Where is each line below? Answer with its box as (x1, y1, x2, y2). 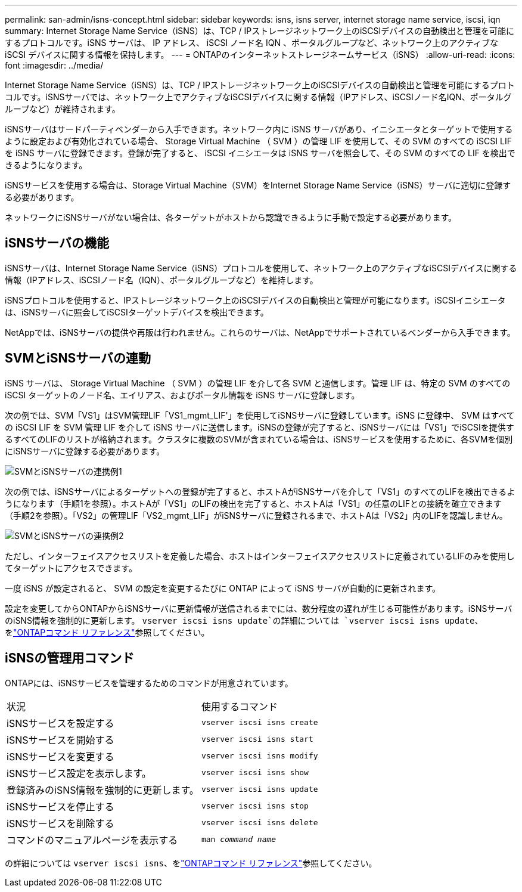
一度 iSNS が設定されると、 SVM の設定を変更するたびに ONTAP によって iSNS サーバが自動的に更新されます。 (5, 583, 441, 593)
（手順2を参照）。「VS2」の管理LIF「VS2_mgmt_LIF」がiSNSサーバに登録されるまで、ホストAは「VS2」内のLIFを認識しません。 (5, 510, 508, 521)
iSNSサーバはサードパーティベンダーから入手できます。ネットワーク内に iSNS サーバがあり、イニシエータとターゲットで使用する (5, 124, 513, 134)
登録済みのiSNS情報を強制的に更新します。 (7, 783, 199, 796)
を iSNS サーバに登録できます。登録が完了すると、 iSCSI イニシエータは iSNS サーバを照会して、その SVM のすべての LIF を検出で (5, 148, 515, 158)
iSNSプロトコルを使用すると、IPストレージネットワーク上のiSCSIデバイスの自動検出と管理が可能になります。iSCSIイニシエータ (5, 295, 506, 305)
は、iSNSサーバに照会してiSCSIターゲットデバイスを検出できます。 (5, 306, 269, 317)
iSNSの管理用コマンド (5, 651, 135, 666)
